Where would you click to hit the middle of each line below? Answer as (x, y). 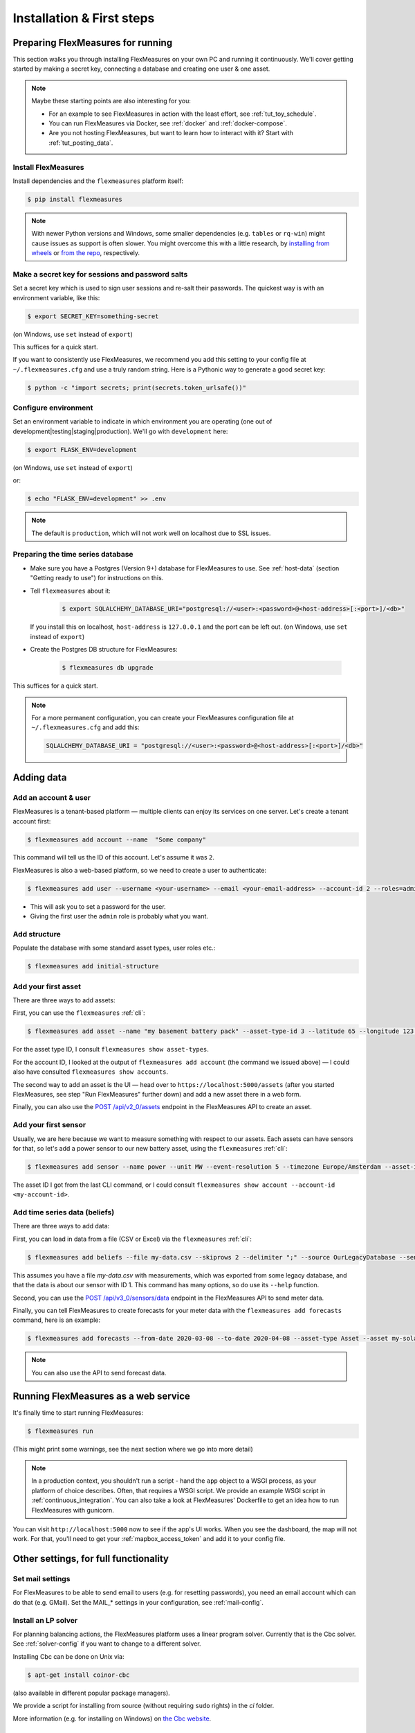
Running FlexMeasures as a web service (101, 1396)
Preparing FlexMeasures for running (93, 43)
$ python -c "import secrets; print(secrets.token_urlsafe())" (137, 387)
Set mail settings (41, 1579)
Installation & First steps (84, 18)
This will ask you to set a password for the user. (98, 906)
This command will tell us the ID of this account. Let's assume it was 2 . (113, 857)
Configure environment (53, 408)
